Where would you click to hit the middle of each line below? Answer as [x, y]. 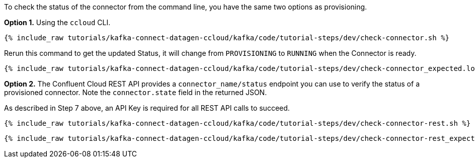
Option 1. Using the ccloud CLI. [57, 22]
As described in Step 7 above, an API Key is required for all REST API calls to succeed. [147, 108]
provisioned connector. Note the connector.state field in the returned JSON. [136, 92]
